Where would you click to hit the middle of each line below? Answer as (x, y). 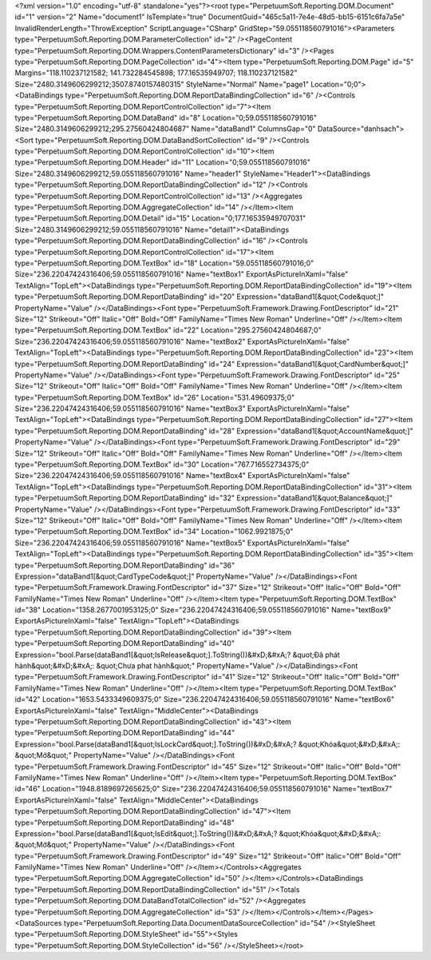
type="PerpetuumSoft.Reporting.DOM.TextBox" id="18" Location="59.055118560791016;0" (164, 263)
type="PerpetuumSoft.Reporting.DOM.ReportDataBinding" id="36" (125, 565)
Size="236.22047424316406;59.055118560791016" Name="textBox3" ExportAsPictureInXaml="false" (182, 408)
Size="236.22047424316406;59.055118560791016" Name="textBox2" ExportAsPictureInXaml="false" (182, 341)
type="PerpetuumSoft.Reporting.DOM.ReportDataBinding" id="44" (125, 733)
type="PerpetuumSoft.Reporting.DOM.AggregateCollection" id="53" (128, 912)
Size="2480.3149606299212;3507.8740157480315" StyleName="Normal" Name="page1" (162, 84)
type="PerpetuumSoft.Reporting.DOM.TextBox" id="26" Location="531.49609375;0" (155, 397)
